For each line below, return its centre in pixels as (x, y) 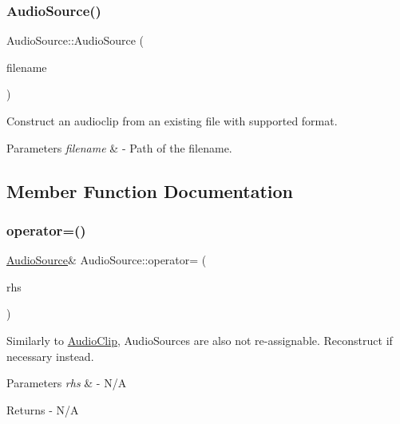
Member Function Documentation (150, 190)
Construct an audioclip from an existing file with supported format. (172, 121)
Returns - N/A (43, 409)
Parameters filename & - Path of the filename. (119, 147)
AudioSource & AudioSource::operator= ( (107, 260)
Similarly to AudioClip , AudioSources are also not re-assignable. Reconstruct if (200, 340)
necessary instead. (50, 356)
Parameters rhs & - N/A (67, 383)
